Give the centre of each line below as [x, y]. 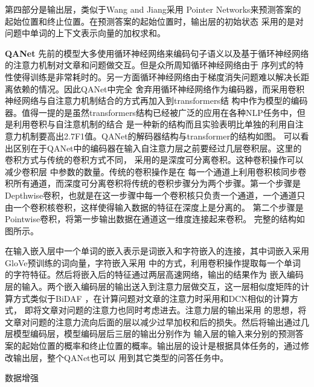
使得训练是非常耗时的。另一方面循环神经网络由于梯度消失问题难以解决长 [157, 76]
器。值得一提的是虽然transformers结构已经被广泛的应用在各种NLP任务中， [151, 112]
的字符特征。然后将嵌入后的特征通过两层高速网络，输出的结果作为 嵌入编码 [154, 274]
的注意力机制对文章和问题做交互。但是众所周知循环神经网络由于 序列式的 [150, 65]
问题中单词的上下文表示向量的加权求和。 [85, 33]
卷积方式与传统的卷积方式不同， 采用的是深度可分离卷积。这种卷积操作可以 [154, 160]
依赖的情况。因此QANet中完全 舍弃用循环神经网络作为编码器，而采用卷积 [159, 88]
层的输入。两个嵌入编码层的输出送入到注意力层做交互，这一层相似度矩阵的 [153, 286]
